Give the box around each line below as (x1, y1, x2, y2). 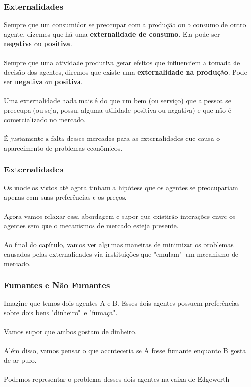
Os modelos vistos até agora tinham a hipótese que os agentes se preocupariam (4, 182, 238, 192)
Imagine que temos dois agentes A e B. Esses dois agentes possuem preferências (4, 298, 240, 308)
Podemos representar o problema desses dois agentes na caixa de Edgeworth (4, 374, 230, 384)
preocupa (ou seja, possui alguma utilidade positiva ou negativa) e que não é (4, 105, 231, 115)
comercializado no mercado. (4, 114, 86, 124)
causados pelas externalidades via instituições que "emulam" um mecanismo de (4, 248, 238, 259)
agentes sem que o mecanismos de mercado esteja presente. (4, 220, 179, 231)
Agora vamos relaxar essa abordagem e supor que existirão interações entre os (4, 211, 235, 221)
